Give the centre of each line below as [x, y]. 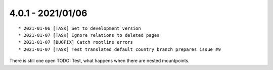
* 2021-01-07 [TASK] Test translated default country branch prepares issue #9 [120, 49]
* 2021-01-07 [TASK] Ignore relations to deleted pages [89, 35]
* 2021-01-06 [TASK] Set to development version [80, 28]
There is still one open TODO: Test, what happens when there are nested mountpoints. [99, 61]
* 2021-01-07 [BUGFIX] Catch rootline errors [76, 42]
